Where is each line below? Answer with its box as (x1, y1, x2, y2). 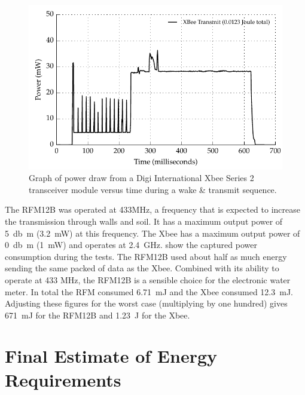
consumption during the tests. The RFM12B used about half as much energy (5, 250, 287, 262)
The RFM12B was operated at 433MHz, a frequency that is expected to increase (5, 203, 300, 216)
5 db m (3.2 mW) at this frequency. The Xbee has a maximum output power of (5, 226, 300, 239)
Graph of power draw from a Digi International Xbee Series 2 (29, 172, 254, 184)
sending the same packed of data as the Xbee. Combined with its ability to (5, 262, 279, 274)
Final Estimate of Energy (5, 344, 218, 368)
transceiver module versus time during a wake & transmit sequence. (29, 183, 277, 195)
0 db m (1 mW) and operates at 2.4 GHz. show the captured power (5, 238, 257, 251)
